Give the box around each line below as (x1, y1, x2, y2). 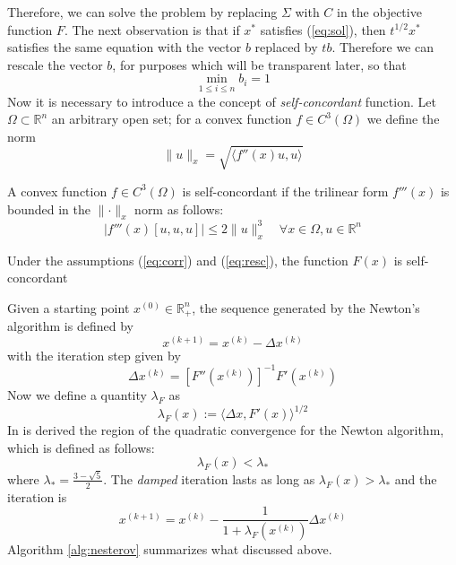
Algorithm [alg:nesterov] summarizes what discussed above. (7, 540, 332, 559)
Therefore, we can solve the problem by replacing (7, 3, 278, 21)
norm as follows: (134, 199, 224, 218)
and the (394, 469, 437, 488)
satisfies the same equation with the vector (7, 38, 242, 56)
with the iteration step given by (7, 345, 181, 364)
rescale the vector (7, 55, 103, 74)
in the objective (337, 3, 422, 21)
